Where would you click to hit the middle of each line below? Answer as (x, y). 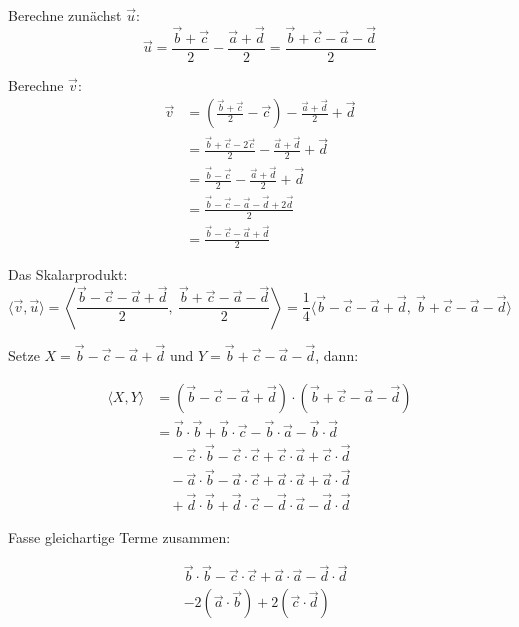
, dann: (337, 354)
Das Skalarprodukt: (68, 274)
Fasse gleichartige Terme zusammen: (119, 536)
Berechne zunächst (65, 15)
